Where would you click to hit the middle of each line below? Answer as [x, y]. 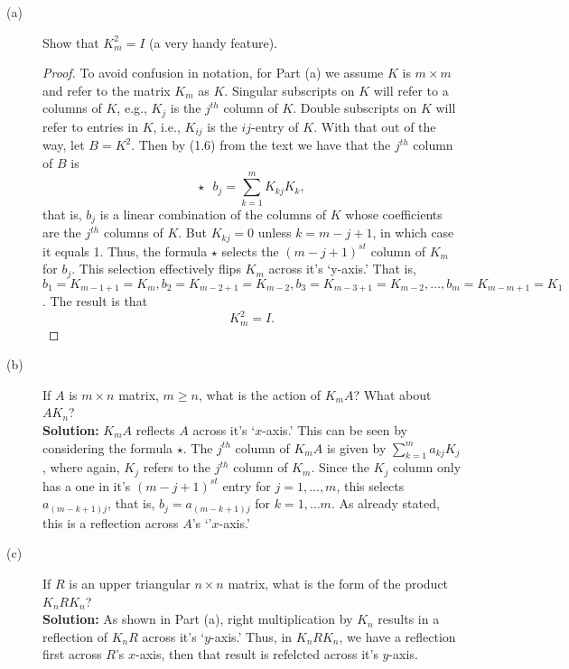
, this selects [370, 485]
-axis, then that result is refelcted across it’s [257, 654]
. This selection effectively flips [156, 269]
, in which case [413, 232]
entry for [247, 485]
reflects [155, 429]
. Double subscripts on [355, 108]
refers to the [177, 467]
